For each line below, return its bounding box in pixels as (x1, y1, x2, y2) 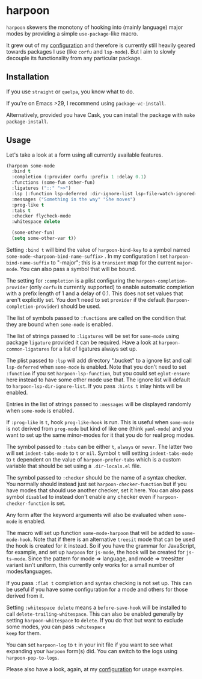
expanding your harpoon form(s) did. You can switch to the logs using (6, 647, 178, 654)
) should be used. (57, 302, 101, 310)
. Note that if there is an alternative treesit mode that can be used (30, 536, 195, 543)
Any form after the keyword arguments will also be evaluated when (6, 511, 172, 518)
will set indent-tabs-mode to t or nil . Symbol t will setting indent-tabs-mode (6, 449, 194, 457)
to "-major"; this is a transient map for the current (50, 258, 176, 266)
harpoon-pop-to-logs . (6, 654, 60, 661)
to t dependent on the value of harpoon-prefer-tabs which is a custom (6, 455, 182, 463)
